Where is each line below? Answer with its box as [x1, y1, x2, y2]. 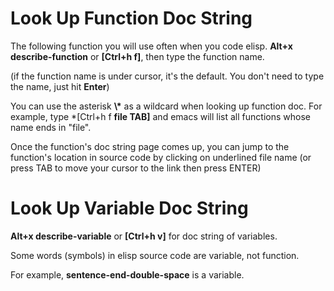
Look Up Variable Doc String [10, 197, 249, 220]
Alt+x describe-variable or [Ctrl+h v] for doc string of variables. [10, 230, 278, 242]
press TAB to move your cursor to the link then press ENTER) [10, 162, 262, 174]
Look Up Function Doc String [10, 7, 253, 30]
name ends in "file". [10, 121, 92, 133]
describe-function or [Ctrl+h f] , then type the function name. [10, 50, 265, 62]
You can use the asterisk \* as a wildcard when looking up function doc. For [10, 100, 323, 112]
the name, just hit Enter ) [10, 80, 110, 92]
